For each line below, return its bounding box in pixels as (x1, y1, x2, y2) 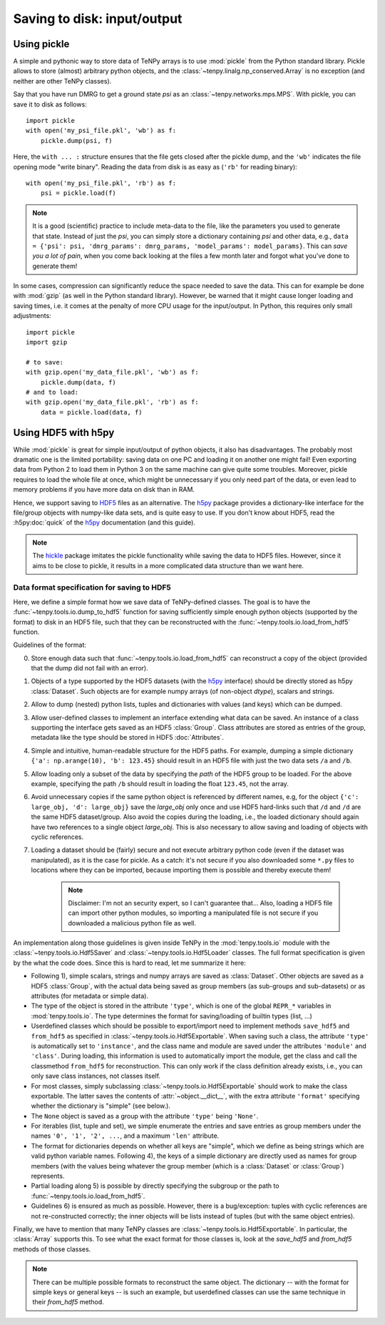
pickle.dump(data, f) (40, 378, 117, 386)
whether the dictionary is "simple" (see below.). (31, 1101, 171, 1111)
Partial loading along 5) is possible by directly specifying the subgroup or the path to (31, 1181, 279, 1190)
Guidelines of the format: (13, 640, 87, 650)
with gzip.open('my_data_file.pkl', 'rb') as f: (26, 398, 199, 407)
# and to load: (26, 388, 79, 396)
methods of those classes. (13, 1244, 91, 1254)
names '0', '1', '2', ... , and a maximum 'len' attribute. (31, 1131, 220, 1140)
